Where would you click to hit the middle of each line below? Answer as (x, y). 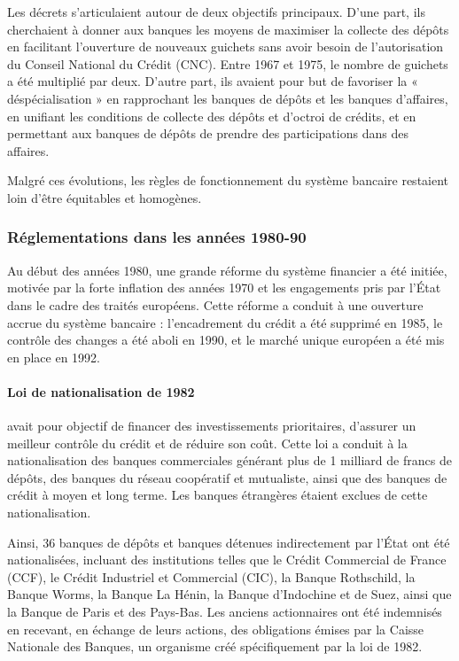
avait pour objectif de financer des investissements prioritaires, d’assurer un (212, 426)
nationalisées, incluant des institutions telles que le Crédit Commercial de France (227, 560)
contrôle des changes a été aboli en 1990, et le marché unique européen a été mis (226, 340)
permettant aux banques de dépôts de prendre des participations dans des (208, 133)
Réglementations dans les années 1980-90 (157, 237)
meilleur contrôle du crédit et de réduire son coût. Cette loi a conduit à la (207, 443)
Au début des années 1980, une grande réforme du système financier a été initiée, (227, 270)
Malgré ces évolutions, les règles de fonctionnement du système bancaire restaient (228, 180)
